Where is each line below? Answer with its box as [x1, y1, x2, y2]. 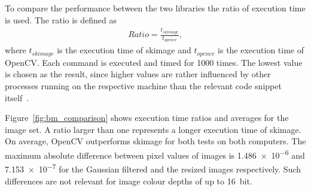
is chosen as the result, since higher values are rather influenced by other [5, 68, 271, 80]
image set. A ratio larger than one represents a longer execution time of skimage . [5, 123, 301, 135]
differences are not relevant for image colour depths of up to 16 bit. [5, 174, 252, 187]
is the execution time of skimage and [57, 44, 191, 56]
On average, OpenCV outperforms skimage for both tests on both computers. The [5, 135, 306, 147]
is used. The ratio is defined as [5, 13, 117, 26]
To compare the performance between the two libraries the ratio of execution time [5, 2, 306, 14]
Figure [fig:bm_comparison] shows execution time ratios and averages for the [5, 111, 289, 124]
